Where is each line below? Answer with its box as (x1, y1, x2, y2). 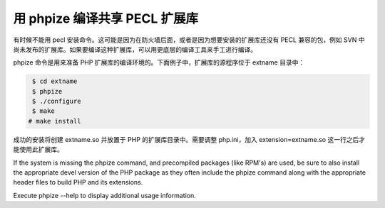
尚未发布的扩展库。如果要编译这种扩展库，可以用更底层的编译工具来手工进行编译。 (13, 45, 257, 53)
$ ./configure (32, 97, 81, 106)
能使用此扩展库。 (13, 146, 63, 154)
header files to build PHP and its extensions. (13, 178, 143, 187)
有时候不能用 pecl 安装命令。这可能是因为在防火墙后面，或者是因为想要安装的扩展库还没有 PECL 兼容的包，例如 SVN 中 (13, 35, 365, 44)
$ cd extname (32, 77, 78, 85)
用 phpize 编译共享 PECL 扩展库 (13, 11, 199, 26)
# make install (28, 117, 81, 125)
